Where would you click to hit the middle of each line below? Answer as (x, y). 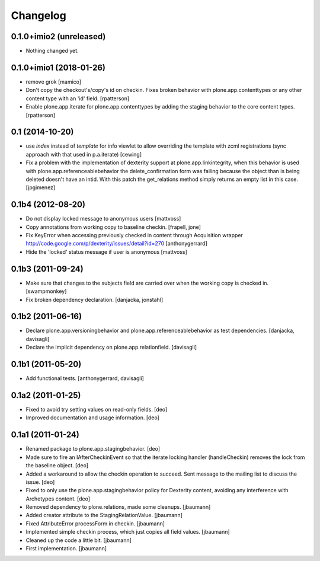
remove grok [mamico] (54, 82)
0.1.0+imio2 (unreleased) (58, 36)
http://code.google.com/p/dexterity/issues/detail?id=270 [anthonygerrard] (116, 244)
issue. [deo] (40, 482)
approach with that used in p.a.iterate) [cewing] (84, 154)
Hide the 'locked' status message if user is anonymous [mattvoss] (107, 251)
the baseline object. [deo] (57, 466)
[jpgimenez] (41, 187)
